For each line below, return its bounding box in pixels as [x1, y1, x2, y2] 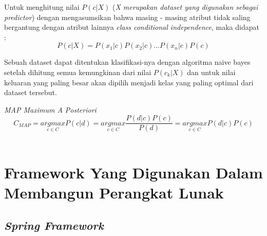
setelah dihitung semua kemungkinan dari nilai [4, 66, 151, 77]
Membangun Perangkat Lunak [4, 182, 224, 203]
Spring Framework [4, 217, 104, 233]
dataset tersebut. [4, 87, 57, 98]
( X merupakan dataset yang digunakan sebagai [112, 2, 258, 12]
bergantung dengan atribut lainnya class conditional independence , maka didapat [4, 22, 259, 32]
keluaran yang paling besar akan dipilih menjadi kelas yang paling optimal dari [4, 77, 254, 87]
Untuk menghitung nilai [4, 2, 80, 12]
